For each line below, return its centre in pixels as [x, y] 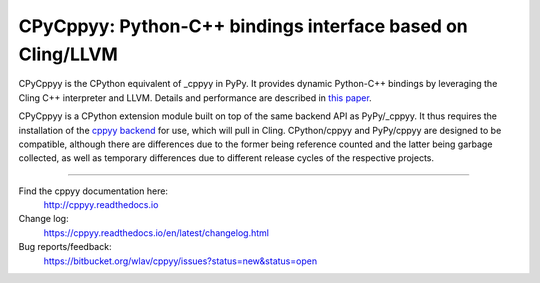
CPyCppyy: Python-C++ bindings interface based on [243, 26]
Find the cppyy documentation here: [93, 191]
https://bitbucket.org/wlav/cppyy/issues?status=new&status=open [180, 261]
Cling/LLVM [68, 54]
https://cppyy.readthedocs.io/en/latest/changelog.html [156, 232]
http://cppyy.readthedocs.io [101, 205]
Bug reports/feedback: [65, 247]
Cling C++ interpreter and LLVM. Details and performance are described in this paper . [195, 97]
